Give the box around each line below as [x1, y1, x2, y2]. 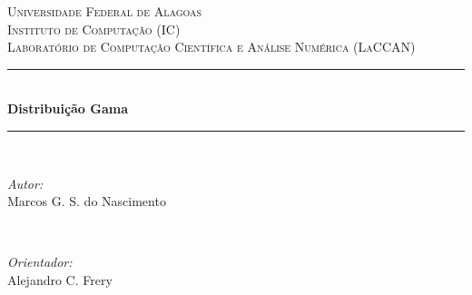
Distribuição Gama [7, 99, 128, 118]
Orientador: [7, 252, 73, 271]
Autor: [7, 173, 44, 192]
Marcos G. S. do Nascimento [7, 192, 166, 211]
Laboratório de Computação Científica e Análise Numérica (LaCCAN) [7, 37, 416, 56]
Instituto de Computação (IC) [7, 19, 181, 38]
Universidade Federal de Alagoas [7, 2, 202, 20]
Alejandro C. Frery [7, 270, 113, 289]
